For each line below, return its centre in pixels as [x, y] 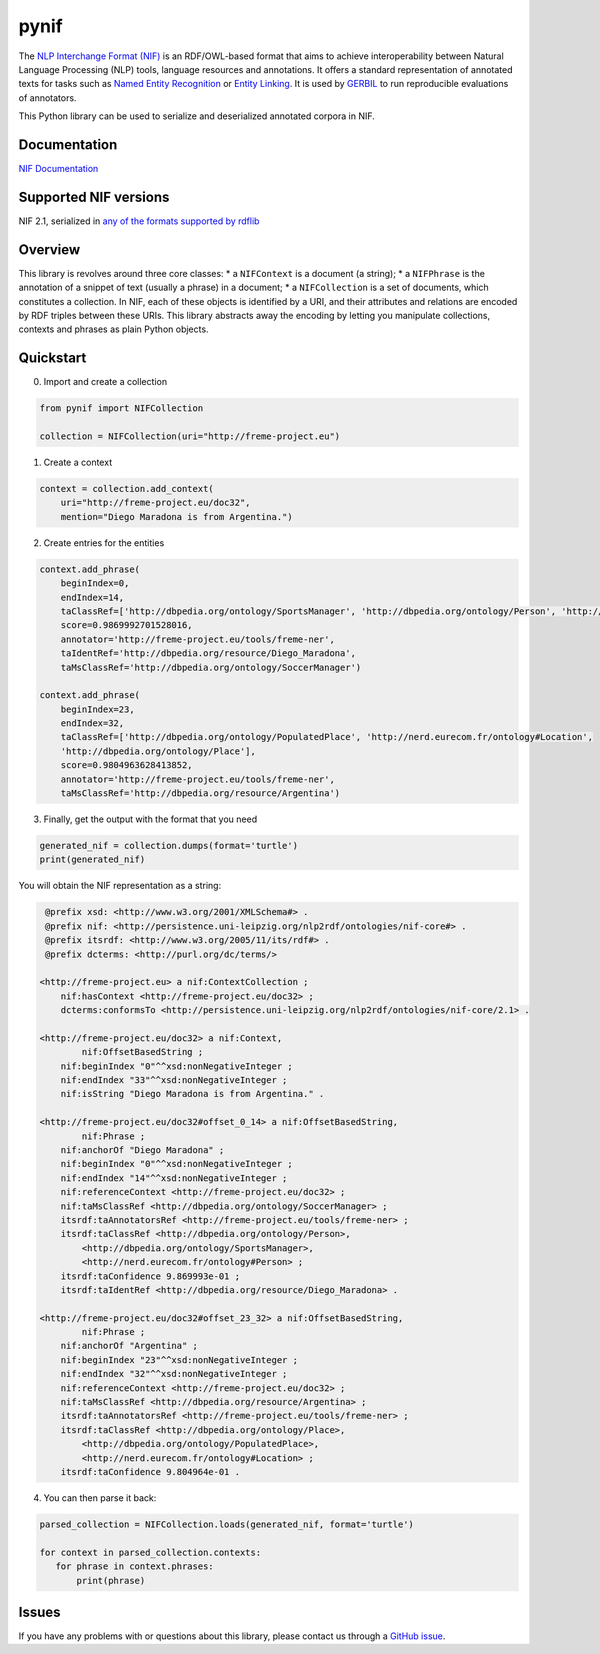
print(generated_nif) [92, 859]
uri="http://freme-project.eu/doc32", [155, 503]
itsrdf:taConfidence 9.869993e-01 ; [150, 1276]
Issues [39, 1611]
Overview [49, 249]
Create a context [78, 462]
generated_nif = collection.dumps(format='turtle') [169, 845]
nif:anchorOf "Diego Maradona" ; [142, 1150]
